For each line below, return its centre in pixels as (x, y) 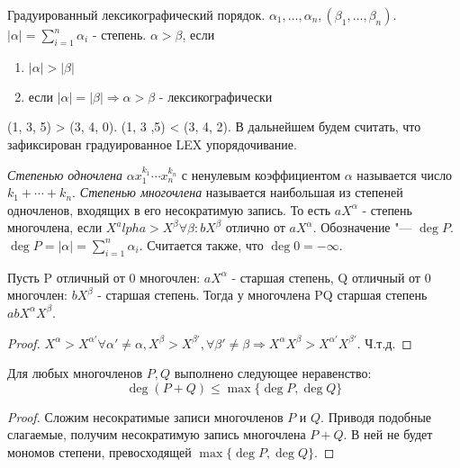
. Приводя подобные (376, 416)
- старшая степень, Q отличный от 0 (331, 277)
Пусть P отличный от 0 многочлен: (104, 277)
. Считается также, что (201, 244)
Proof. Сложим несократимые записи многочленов (145, 416)
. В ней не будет (388, 434)
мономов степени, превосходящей (99, 451)
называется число (405, 174)
